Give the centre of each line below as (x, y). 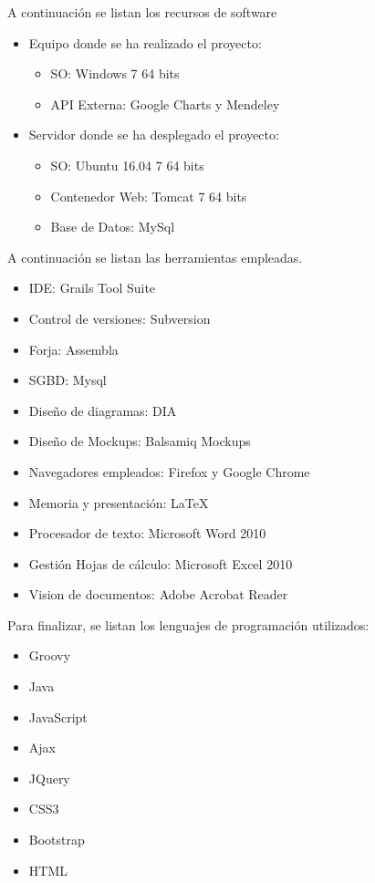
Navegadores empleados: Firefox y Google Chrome (169, 471)
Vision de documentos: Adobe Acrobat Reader (158, 594)
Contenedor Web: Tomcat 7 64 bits (149, 196)
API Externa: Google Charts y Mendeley (165, 104)
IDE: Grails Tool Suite (92, 288)
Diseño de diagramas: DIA (103, 410)
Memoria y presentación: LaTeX (119, 502)
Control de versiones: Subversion (120, 318)
